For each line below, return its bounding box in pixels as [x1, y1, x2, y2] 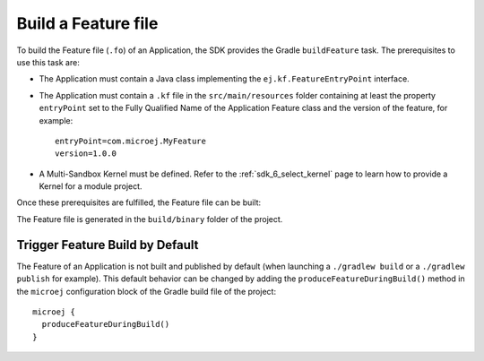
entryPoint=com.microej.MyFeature [55, 135, 206, 146]
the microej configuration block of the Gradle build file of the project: [16, 286, 277, 297]
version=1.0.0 [55, 149, 117, 159]
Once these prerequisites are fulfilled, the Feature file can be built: [16, 197, 262, 208]
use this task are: [16, 56, 80, 67]
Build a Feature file [16, 13, 159, 33]
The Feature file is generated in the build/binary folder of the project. [16, 213, 283, 224]
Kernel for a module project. [39, 181, 143, 192]
